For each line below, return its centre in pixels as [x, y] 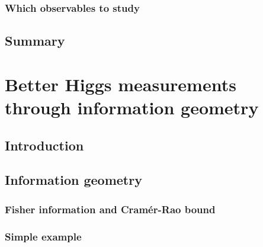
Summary [35, 41]
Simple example [43, 236]
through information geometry [132, 107]
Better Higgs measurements [121, 84]
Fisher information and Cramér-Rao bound [110, 209]
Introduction [44, 145]
